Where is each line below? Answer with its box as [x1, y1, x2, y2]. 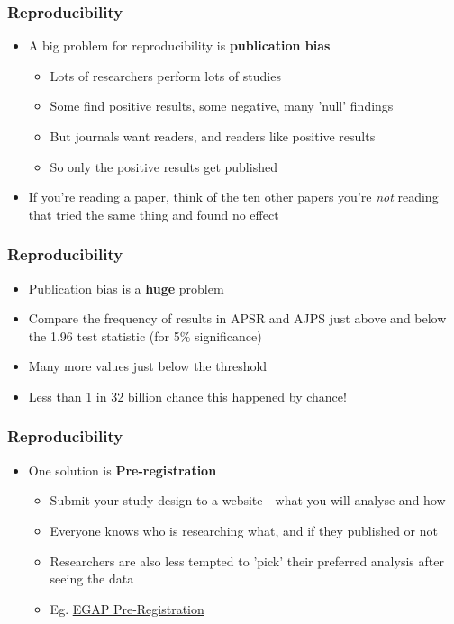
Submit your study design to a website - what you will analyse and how [50, 491, 446, 510]
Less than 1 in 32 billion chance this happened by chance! [28, 386, 347, 405]
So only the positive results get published [50, 157, 277, 176]
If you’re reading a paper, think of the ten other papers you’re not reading [28, 187, 439, 206]
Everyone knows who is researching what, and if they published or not [50, 520, 438, 539]
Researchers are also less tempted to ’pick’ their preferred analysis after [50, 551, 444, 570]
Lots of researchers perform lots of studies [50, 66, 281, 85]
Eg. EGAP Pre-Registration [50, 599, 204, 618]
